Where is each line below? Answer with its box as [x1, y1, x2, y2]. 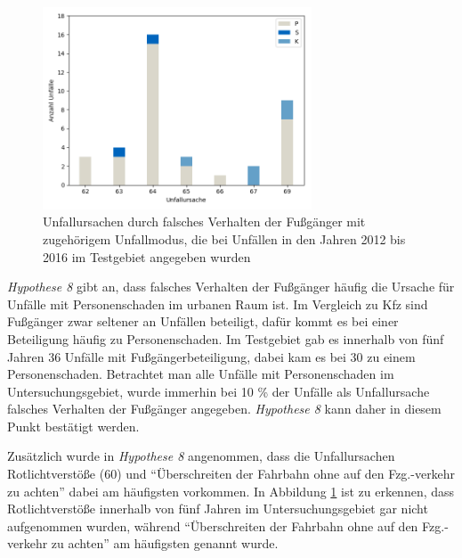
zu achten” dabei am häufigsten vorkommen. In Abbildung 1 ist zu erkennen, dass [7, 481, 455, 500]
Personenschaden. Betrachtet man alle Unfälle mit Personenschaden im [7, 365, 394, 383]
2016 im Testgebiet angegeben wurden [43, 247, 251, 266]
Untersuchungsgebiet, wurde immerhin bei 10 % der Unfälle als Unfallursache [7, 382, 430, 400]
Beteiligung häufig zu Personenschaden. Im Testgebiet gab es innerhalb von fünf [7, 329, 444, 348]
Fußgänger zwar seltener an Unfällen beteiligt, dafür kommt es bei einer [7, 312, 399, 331]
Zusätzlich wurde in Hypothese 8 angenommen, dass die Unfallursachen [7, 447, 395, 465]
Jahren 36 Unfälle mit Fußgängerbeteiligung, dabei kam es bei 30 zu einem [7, 347, 416, 365]
